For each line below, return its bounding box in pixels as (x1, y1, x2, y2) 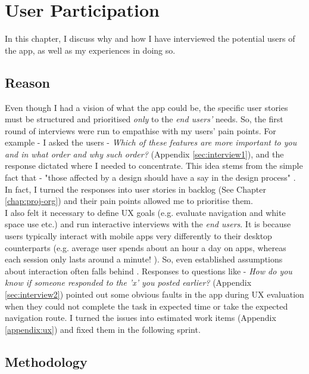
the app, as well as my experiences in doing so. (5, 44, 176, 56)
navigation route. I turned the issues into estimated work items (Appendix (5, 311, 276, 324)
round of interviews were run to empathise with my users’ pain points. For (5, 124, 276, 137)
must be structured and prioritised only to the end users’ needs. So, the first (5, 113, 283, 125)
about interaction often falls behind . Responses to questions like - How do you (5, 264, 292, 277)
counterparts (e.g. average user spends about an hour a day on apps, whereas (5, 241, 286, 254)
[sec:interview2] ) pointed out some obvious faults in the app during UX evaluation (5, 288, 304, 301)
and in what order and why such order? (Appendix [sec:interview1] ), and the (5, 147, 284, 160)
